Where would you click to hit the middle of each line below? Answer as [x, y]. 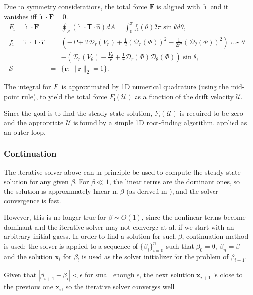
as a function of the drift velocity [184, 96]
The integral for [28, 87]
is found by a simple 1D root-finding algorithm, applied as [160, 122]
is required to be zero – [214, 113]
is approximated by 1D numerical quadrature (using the [145, 87]
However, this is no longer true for [55, 217]
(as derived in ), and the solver [172, 191]
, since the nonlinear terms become [194, 217]
